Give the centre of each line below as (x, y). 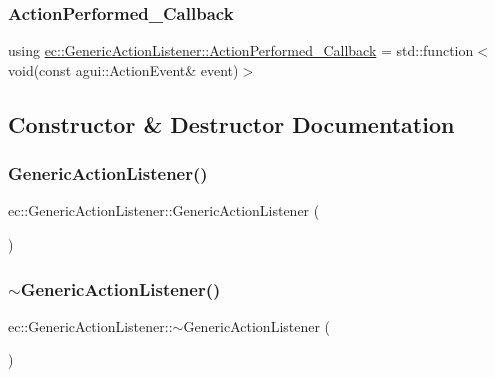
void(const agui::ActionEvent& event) (123, 69)
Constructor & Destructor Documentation (231, 123)
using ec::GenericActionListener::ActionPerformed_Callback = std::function (241, 50)
